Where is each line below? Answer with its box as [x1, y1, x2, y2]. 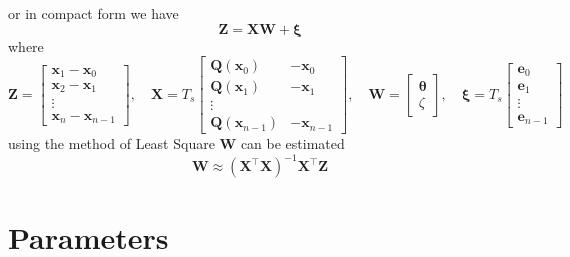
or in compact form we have [8, 3, 179, 23]
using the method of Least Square [8, 133, 215, 154]
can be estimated [240, 133, 345, 154]
